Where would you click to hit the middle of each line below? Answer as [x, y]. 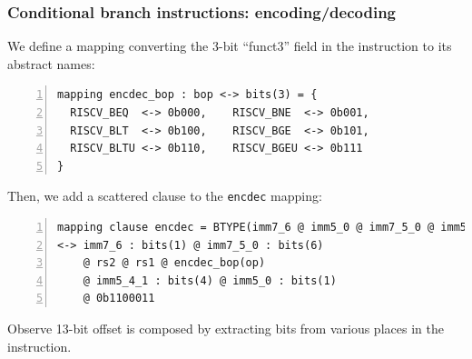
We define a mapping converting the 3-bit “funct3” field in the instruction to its [230, 46]
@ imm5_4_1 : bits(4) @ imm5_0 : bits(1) [210, 280]
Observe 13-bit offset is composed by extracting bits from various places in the [226, 328]
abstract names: [51, 63]
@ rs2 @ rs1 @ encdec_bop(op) [174, 263]
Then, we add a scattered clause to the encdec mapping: [165, 196]
